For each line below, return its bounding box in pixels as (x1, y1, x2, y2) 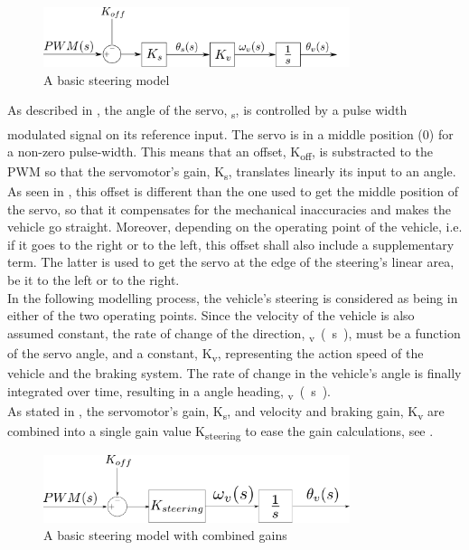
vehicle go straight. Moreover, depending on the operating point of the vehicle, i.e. (7, 217, 463, 236)
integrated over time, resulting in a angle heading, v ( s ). (7, 381, 332, 403)
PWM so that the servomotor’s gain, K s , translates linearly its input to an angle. (7, 161, 456, 183)
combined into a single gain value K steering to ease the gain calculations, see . (7, 421, 434, 442)
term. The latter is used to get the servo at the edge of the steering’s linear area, (7, 252, 455, 271)
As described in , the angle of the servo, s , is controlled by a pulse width (7, 100, 408, 122)
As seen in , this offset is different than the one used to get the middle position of (7, 182, 459, 201)
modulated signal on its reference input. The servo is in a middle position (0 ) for (7, 124, 454, 143)
